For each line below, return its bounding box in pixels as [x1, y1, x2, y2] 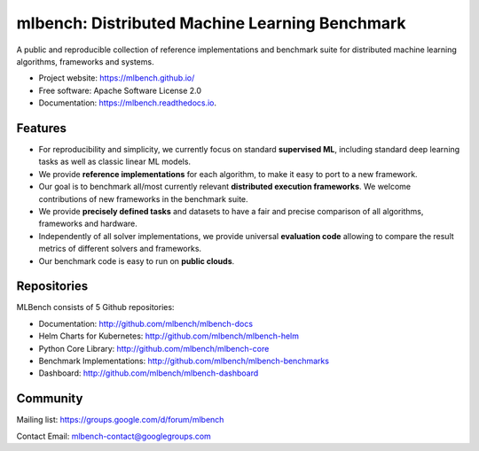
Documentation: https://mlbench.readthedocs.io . [38, 97, 217, 108]
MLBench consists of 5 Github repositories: [16, 302, 175, 313]
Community [16, 391, 83, 407]
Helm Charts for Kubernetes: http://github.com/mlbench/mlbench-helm [38, 330, 300, 341]
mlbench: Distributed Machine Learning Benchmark [16, 13, 407, 33]
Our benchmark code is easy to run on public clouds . [38, 255, 235, 266]
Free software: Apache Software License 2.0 [38, 85, 202, 96]
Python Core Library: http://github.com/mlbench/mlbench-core [38, 343, 270, 354]
